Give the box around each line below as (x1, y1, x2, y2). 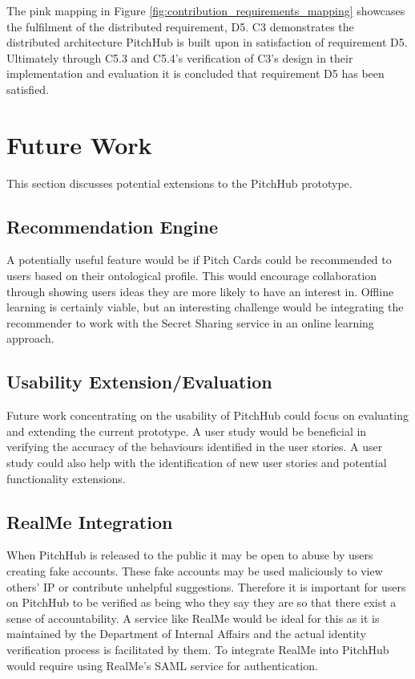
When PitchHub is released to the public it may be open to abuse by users (6, 547, 373, 563)
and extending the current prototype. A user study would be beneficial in (6, 422, 367, 439)
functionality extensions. (6, 470, 126, 486)
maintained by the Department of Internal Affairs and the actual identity (6, 625, 366, 642)
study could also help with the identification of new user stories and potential (6, 454, 387, 471)
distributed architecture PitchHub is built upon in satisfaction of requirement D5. (6, 34, 408, 51)
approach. (6, 330, 54, 347)
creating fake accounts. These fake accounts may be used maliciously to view (6, 563, 383, 579)
